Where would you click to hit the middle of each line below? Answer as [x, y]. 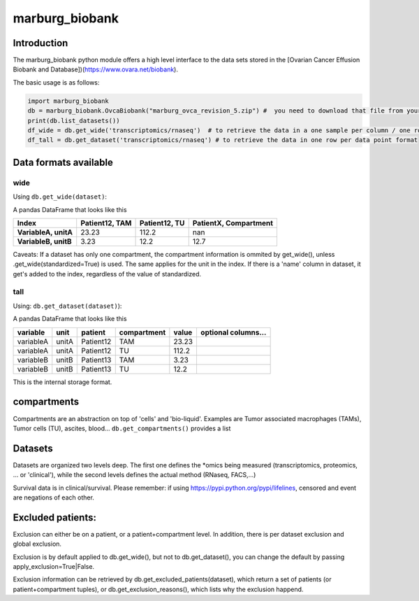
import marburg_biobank [68, 101]
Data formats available [63, 162]
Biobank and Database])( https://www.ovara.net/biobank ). [95, 69]
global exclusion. [37, 544]
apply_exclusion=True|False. [53, 567]
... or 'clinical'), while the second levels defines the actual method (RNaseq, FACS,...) [134, 475]
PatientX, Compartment [233, 222]
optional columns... [233, 332]
